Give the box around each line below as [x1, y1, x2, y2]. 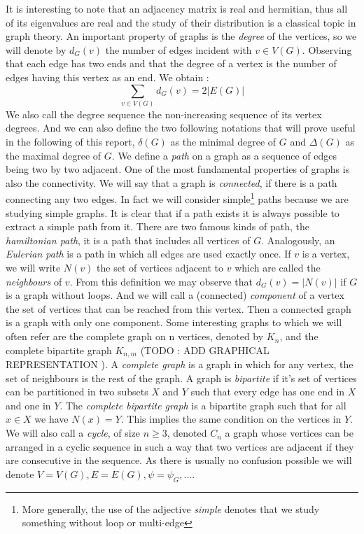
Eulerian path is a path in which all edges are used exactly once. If [6, 246, 291, 261]
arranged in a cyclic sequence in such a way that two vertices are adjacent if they [6, 439, 354, 454]
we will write [6, 260, 61, 275]
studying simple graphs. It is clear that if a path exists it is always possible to [6, 205, 339, 220]
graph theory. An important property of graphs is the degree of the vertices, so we [6, 29, 357, 43]
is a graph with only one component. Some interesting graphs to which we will [6, 315, 342, 330]
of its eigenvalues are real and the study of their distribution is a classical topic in [6, 15, 356, 29]
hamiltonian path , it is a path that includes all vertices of [6, 232, 251, 247]
